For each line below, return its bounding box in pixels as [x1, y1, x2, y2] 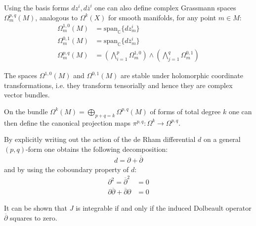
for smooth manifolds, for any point [108, 12, 216, 22]
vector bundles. [4, 90, 50, 100]
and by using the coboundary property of [4, 164, 129, 174]
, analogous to [35, 12, 78, 22]
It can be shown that [4, 203, 68, 213]
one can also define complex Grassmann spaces [94, 2, 236, 12]
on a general [204, 134, 241, 144]
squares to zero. [10, 212, 57, 223]
